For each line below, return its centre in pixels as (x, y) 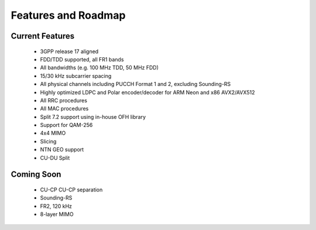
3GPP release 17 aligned (69, 51)
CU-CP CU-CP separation (71, 190)
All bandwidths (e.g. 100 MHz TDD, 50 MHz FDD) (99, 68)
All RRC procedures (64, 100)
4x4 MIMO (53, 133)
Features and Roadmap (68, 15)
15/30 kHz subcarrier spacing (76, 75)
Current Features (43, 36)
